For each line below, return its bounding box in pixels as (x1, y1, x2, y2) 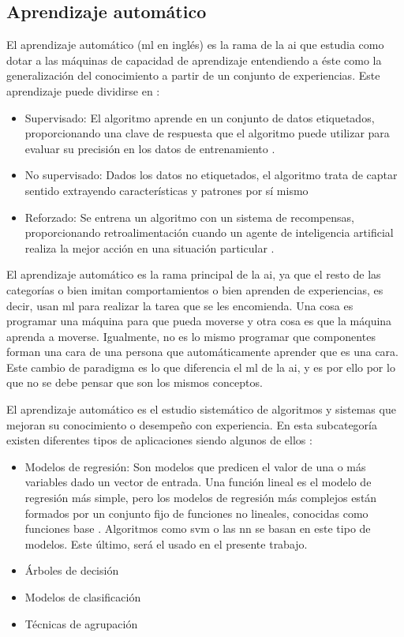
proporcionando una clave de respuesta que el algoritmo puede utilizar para (24, 125, 390, 141)
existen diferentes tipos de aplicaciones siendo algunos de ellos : (6, 432, 312, 448)
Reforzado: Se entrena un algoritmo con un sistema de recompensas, (24, 208, 354, 225)
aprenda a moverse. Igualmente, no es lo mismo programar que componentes (6, 328, 376, 344)
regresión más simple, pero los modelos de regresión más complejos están (24, 489, 377, 506)
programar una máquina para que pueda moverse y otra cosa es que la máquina (6, 313, 392, 329)
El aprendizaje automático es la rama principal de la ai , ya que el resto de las (6, 266, 381, 283)
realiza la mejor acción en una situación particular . (24, 239, 275, 256)
